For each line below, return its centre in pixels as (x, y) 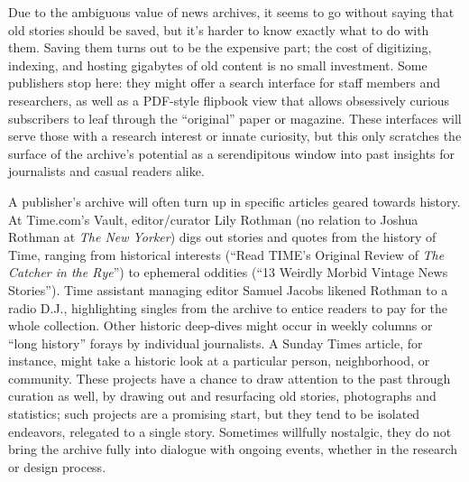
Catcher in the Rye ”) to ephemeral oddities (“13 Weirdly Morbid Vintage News (228, 272)
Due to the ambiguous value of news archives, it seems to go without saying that (231, 12)
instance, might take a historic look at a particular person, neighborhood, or (219, 361)
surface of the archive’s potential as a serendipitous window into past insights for (232, 153)
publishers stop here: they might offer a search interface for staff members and (225, 83)
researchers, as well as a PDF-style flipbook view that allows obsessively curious (229, 100)
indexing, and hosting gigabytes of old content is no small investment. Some (218, 65)
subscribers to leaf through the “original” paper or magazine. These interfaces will (235, 118)
